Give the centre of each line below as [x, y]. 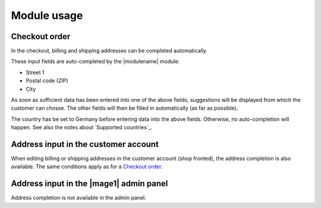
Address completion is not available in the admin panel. [79, 198]
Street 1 [35, 72]
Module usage [47, 15]
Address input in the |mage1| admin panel [89, 184]
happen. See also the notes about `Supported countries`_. [82, 127]
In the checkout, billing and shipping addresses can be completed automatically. [109, 51]
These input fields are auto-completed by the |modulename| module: [95, 62]
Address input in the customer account [85, 144]
